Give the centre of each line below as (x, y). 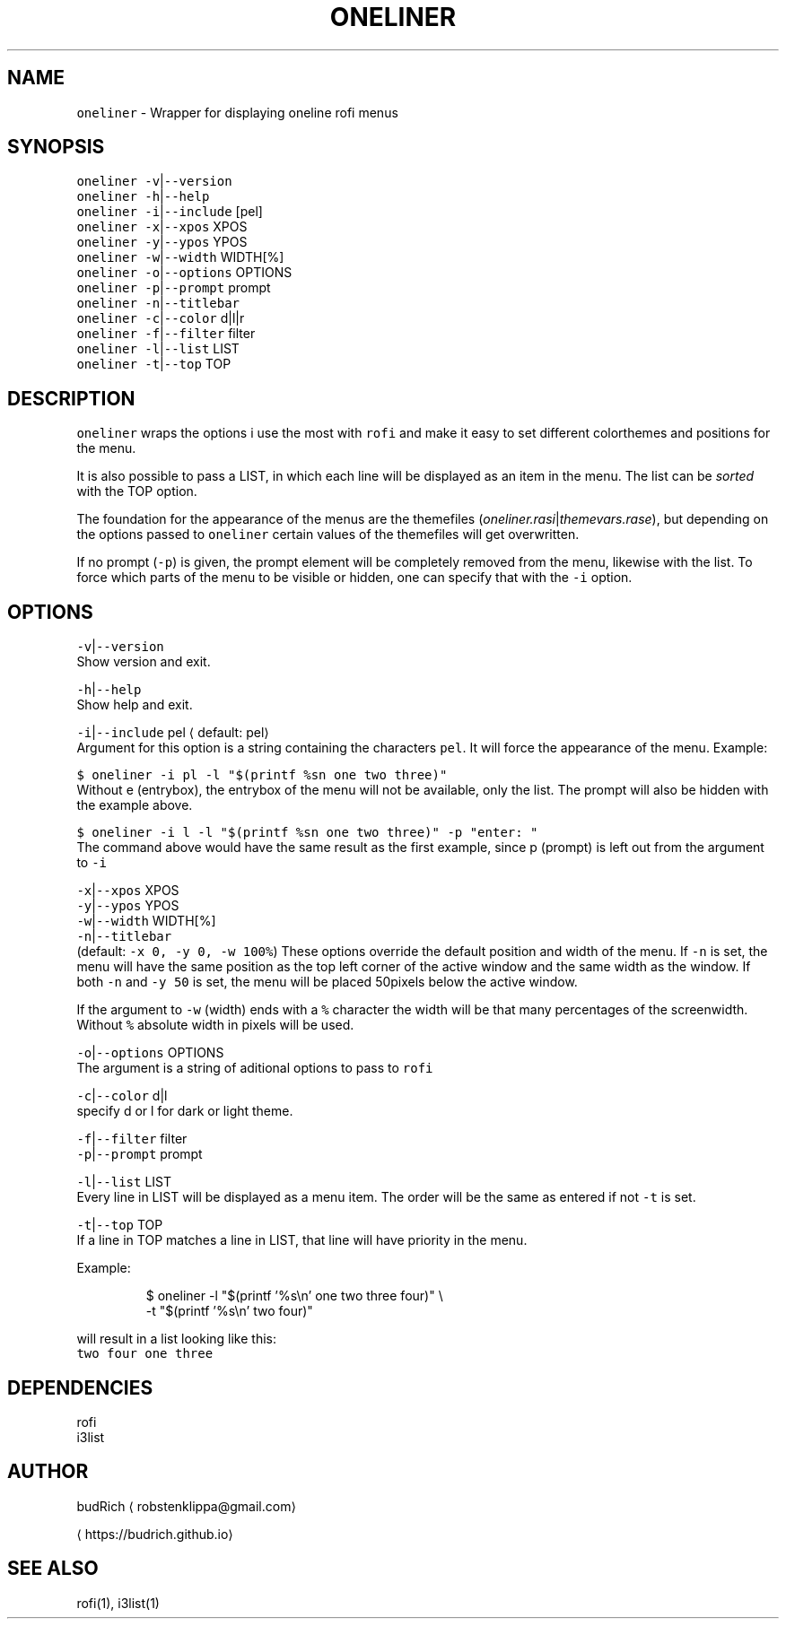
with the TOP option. (137, 491)
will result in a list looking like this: (176, 1339)
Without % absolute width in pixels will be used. (215, 1025)
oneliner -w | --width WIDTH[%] (180, 257)
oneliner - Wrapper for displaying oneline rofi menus (237, 112)
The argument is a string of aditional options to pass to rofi (255, 1068)
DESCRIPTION (71, 398)
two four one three (145, 1354)
